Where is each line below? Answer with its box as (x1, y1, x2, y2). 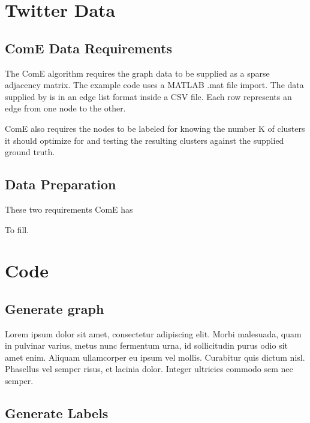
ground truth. (5, 146, 55, 158)
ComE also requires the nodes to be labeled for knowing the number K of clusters (5, 122, 305, 134)
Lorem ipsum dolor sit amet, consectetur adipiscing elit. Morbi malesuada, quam (5, 327, 302, 340)
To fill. (5, 223, 29, 235)
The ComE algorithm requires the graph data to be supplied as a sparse (5, 67, 270, 79)
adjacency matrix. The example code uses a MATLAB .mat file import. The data (5, 78, 304, 91)
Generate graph (5, 299, 104, 318)
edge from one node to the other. (5, 102, 126, 114)
